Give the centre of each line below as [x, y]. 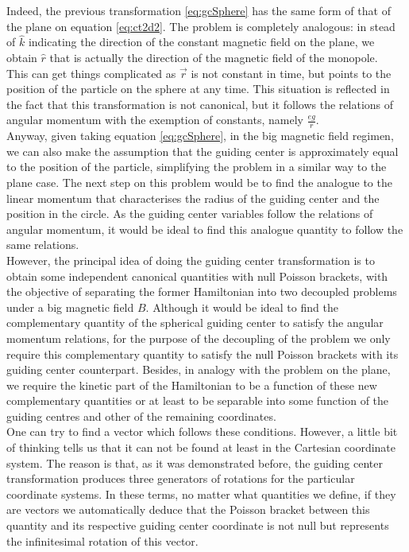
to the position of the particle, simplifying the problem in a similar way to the [197, 167]
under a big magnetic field [70, 307]
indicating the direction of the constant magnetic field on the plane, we [201, 42]
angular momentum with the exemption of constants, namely [155, 120]
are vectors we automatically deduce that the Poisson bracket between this [188, 509]
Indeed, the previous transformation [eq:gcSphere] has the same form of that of [199, 10]
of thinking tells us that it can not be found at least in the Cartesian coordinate [201, 447]
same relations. [43, 245]
